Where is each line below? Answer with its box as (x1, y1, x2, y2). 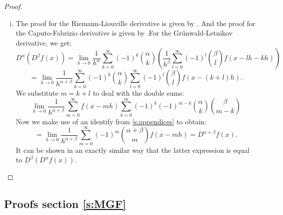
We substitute (15, 87, 58, 98)
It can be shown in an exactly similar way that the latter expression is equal (15, 144, 249, 155)
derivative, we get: (15, 37, 72, 48)
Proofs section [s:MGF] (4, 196, 126, 211)
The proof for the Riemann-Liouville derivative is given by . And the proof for (15, 18, 255, 28)
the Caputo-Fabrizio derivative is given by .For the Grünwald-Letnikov (15, 28, 232, 38)
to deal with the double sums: (92, 87, 184, 98)
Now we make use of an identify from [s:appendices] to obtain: (15, 116, 206, 126)
